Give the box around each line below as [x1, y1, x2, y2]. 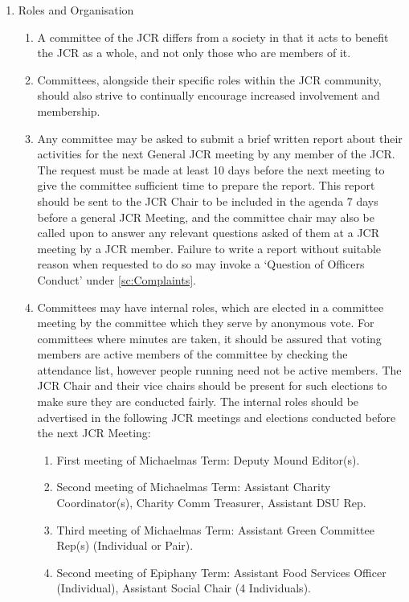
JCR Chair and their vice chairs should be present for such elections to [37, 377, 387, 394]
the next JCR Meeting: [37, 424, 151, 441]
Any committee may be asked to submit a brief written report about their [37, 129, 403, 146]
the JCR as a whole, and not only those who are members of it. [37, 44, 351, 61]
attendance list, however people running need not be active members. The [37, 361, 402, 378]
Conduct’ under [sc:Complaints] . [37, 271, 197, 288]
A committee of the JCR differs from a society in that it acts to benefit [37, 28, 389, 45]
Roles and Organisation [18, 2, 134, 18]
